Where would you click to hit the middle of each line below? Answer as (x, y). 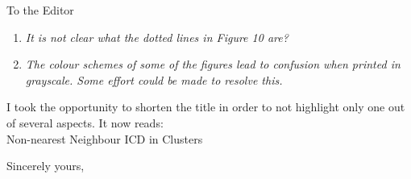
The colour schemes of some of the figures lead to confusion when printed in (213, 64)
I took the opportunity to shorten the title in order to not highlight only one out (206, 107)
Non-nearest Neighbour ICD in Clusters (105, 138)
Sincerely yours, (46, 166)
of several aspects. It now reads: (85, 122)
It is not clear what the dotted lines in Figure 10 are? (157, 37)
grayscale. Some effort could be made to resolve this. (154, 79)
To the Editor (40, 10)
